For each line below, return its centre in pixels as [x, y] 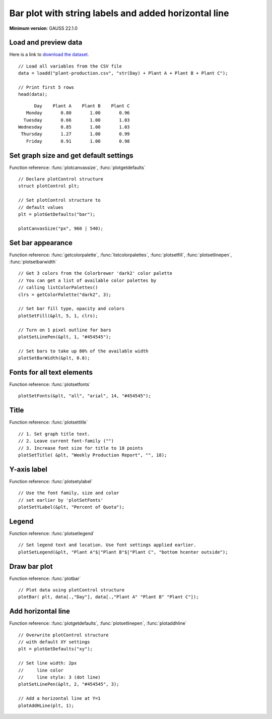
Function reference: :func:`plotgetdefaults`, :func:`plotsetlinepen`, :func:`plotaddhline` [98, 623]
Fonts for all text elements [51, 372]
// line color [41, 670]
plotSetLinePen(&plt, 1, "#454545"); [65, 337]
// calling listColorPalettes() [58, 288]
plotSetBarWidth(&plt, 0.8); [54, 358]
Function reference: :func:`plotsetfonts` [50, 384]
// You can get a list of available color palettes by [87, 280]
